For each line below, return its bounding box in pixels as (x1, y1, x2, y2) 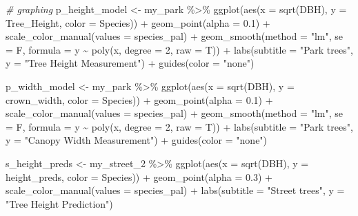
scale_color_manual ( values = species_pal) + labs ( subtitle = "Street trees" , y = (6, 183, 345, 197)
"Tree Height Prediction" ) (6, 196, 113, 210)
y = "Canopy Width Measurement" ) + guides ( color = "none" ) (6, 133, 268, 147)
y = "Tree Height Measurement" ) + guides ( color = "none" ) (6, 56, 255, 70)
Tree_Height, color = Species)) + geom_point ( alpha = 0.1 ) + (6, 15, 270, 30)
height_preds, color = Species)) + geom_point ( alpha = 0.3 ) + (6, 169, 272, 184)
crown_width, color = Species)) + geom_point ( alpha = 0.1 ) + (6, 92, 273, 107)
